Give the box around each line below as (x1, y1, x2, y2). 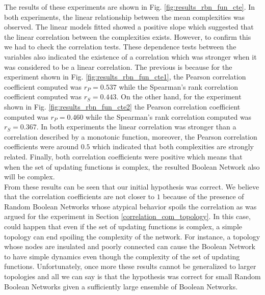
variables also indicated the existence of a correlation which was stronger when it (4, 51, 257, 62)
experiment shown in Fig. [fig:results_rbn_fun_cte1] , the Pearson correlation (4, 71, 246, 82)
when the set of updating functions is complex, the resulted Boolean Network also (4, 161, 260, 172)
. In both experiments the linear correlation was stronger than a (36, 121, 236, 132)
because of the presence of (163, 191, 244, 202)
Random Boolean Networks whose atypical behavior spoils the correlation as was (4, 201, 257, 211)
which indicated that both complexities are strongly (92, 141, 254, 152)
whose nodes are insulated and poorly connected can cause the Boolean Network (4, 241, 255, 252)
